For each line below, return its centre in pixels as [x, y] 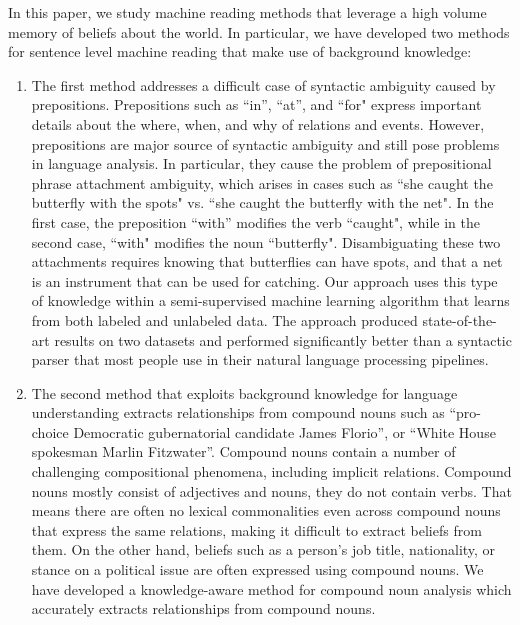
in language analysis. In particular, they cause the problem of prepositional [261, 163]
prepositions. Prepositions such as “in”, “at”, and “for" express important [256, 104]
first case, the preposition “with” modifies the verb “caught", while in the [256, 221]
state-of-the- [459, 319]
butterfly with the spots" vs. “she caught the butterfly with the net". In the [262, 202]
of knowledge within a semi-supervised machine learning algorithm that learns [270, 300]
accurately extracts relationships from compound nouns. [203, 608]
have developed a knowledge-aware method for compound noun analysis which [271, 588]
